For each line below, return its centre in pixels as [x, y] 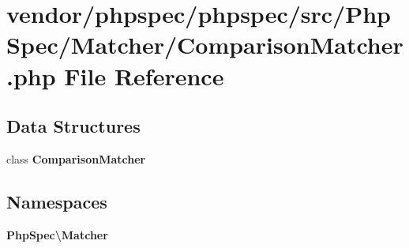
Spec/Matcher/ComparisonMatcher [205, 45]
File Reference [144, 75]
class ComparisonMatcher [76, 158]
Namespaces [57, 201]
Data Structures [73, 126]
